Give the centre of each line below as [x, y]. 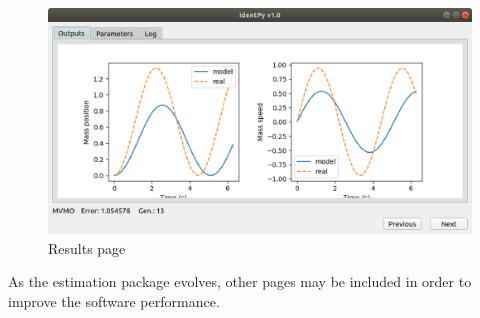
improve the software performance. [114, 300]
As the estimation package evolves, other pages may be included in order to [240, 281]
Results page [87, 247]
